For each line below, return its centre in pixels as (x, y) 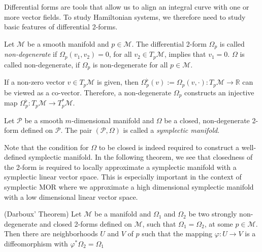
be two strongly (213, 214)
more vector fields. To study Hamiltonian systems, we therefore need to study (125, 16)
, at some (219, 223)
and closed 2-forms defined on (86, 223)
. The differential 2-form (169, 43)
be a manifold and (123, 214)
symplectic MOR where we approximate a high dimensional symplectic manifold (129, 187)
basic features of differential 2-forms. (61, 27)
